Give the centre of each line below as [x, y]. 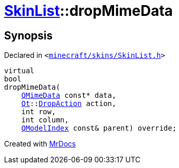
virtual [19, 71]
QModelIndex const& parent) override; [99, 128]
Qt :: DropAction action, [69, 104]
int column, [45, 120]
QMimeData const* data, [69, 96]
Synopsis [28, 35]
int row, [39, 112]
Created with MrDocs [40, 144]
